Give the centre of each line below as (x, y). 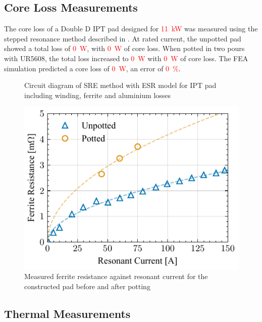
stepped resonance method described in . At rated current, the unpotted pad (123, 38)
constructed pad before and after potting (87, 286)
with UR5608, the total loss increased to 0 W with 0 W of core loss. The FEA (126, 58)
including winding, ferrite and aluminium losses (98, 95)
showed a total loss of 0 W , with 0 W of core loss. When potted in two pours (124, 48)
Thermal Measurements (67, 313)
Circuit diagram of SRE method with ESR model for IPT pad (120, 85)
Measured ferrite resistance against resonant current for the (116, 276)
